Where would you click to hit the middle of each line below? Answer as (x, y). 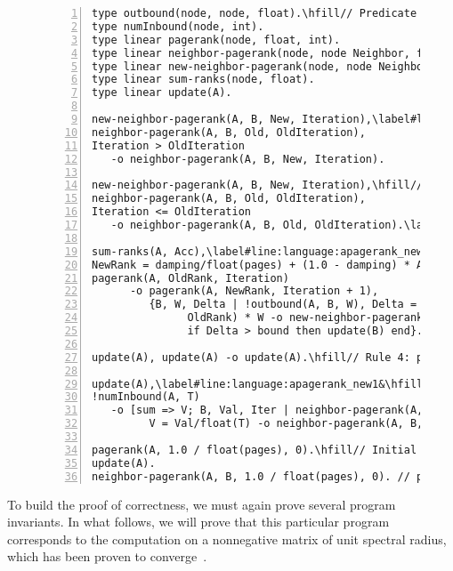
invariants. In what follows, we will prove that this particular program (198, 522)
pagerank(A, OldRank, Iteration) (190, 278)
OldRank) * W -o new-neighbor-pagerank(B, (315, 318)
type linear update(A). (162, 93)
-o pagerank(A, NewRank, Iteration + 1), (254, 291)
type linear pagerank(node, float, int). (216, 40)
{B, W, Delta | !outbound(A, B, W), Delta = (283, 305)
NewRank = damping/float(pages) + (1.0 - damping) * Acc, (267, 265)
